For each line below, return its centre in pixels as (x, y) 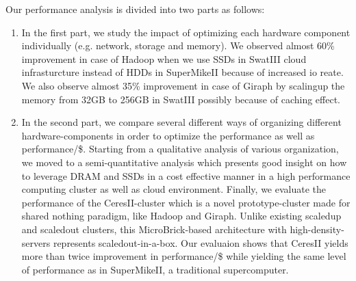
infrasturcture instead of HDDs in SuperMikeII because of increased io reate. (182, 72)
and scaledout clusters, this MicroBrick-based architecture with (154, 229)
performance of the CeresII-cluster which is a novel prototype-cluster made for (186, 202)
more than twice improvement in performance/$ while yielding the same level (184, 256)
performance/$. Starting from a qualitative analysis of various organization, (180, 149)
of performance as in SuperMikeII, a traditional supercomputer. (155, 269)
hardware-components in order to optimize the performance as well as (168, 135)
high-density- (317, 229)
